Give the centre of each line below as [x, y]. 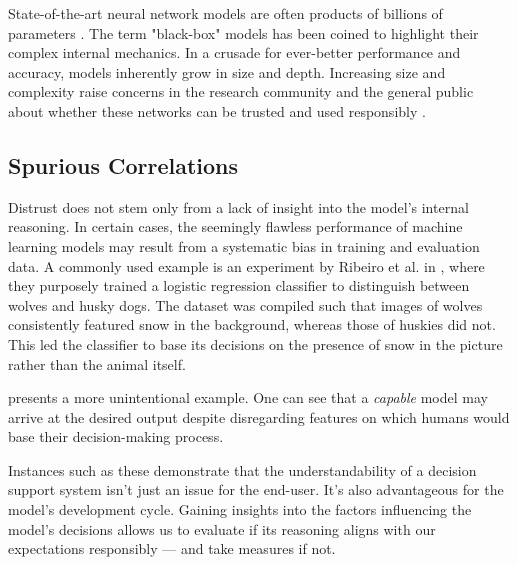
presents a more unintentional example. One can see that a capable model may [248, 397]
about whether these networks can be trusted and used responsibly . [217, 110]
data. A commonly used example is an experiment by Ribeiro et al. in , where [246, 265]
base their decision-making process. [116, 436]
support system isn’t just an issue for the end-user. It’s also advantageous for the [256, 489]
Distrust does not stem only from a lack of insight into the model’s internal [238, 206]
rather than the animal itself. [97, 363]
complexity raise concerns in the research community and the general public [241, 91]
